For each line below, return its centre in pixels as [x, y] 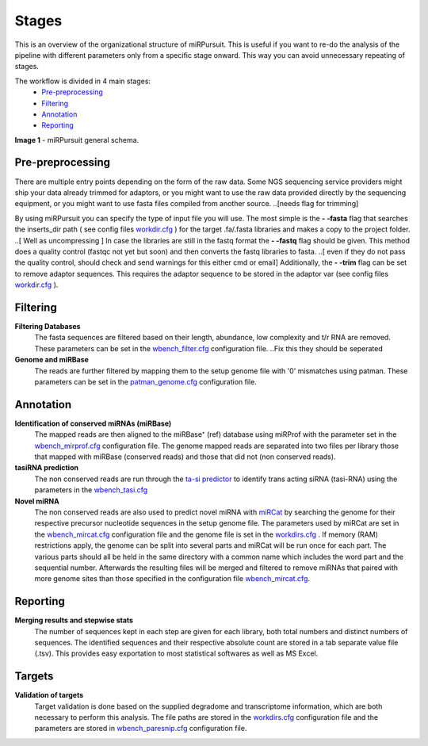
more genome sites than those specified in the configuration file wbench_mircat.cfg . [172, 579]
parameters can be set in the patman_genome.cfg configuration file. [145, 381]
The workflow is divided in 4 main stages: [82, 81]
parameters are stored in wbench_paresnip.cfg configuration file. [141, 729]
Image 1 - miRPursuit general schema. [77, 140]
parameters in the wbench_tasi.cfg [91, 490]
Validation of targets [49, 695]
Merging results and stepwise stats [74, 620]
